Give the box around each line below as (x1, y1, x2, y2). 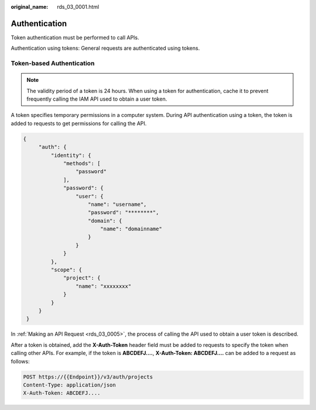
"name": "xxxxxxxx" (75, 282, 132, 290)
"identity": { (50, 152, 92, 159)
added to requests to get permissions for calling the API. (11, 120, 147, 127)
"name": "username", (88, 201, 147, 208)
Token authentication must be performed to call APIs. (11, 34, 140, 41)
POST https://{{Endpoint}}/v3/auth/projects (23, 373, 153, 380)
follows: (11, 357, 30, 365)
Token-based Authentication (11, 59, 95, 67)
